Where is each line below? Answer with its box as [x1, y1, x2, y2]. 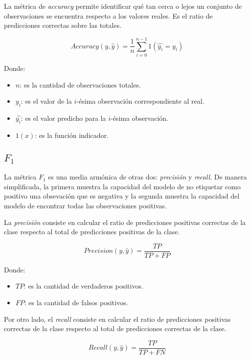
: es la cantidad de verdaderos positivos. [23, 281, 143, 291]
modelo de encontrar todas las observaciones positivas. [4, 201, 167, 211]
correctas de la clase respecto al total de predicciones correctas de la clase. [4, 323, 227, 334]
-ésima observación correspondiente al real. [76, 96, 205, 106]
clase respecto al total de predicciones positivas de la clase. [4, 226, 180, 237]
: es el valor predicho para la [21, 112, 106, 123]
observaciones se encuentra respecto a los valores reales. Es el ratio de [4, 10, 213, 21]
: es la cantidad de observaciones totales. [20, 79, 141, 90]
